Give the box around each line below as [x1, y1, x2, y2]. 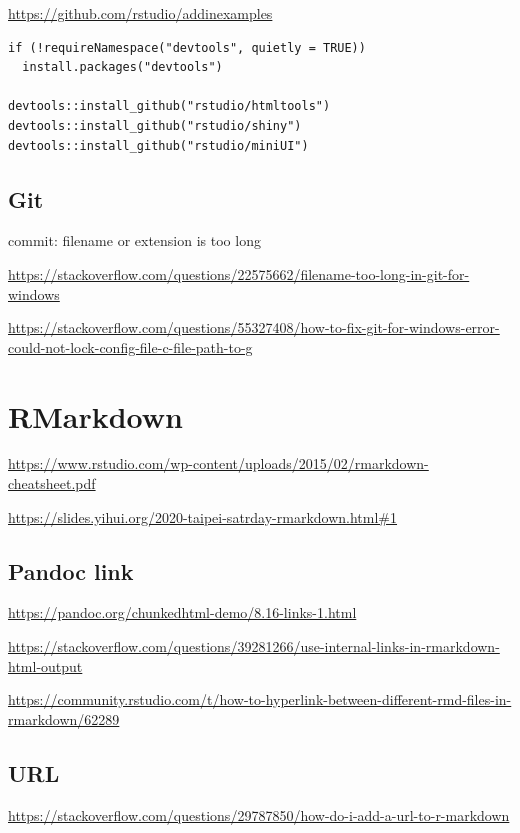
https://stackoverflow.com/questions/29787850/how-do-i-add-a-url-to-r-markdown [8, 804, 510, 825]
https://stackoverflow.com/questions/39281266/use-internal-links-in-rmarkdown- [8, 636, 500, 657]
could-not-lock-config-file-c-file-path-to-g [8, 336, 253, 357]
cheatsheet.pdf [8, 473, 96, 494]
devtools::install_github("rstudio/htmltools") [8, 99, 331, 114]
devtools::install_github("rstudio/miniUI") [8, 138, 309, 153]
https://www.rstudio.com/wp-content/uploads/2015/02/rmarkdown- [8, 453, 429, 474]
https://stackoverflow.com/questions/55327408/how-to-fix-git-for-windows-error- [8, 317, 500, 338]
